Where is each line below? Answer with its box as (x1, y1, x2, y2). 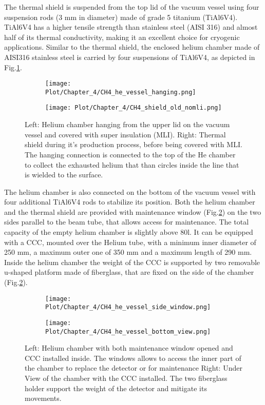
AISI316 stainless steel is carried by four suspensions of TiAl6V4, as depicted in (4, 51, 255, 62)
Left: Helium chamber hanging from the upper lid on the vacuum (25, 119, 230, 130)
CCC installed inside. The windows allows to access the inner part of (25, 352, 241, 363)
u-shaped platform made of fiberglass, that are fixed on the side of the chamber (4, 267, 254, 277)
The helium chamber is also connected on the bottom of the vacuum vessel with (4, 186, 256, 197)
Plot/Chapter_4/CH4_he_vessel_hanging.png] (45, 88, 196, 96)
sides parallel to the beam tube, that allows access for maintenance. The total (4, 216, 249, 227)
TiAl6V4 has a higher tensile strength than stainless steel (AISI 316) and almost (4, 22, 258, 32)
